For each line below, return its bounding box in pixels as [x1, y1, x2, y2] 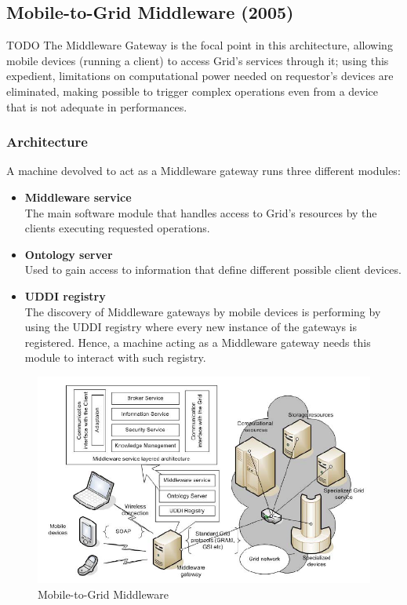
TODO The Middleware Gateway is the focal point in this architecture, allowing [6, 37, 393, 53]
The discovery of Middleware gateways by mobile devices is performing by [24, 303, 381, 319]
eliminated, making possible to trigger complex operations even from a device [6, 82, 379, 99]
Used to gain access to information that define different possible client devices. [24, 261, 402, 278]
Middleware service [24, 188, 132, 205]
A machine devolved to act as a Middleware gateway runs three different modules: [6, 162, 401, 179]
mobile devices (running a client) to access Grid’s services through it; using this [6, 52, 389, 68]
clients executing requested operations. [24, 220, 210, 236]
